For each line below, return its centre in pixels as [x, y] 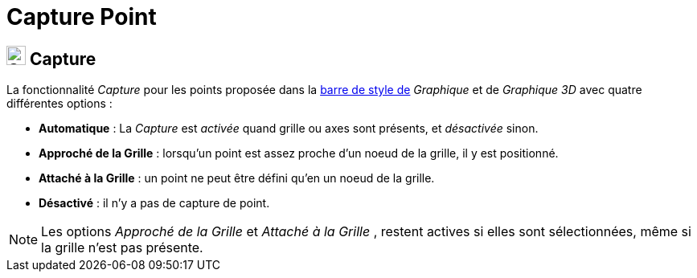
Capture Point [82, 17]
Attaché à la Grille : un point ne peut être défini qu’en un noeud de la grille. [237, 178]
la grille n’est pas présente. [122, 248]
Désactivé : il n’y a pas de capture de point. [154, 203]
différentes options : [59, 104]
